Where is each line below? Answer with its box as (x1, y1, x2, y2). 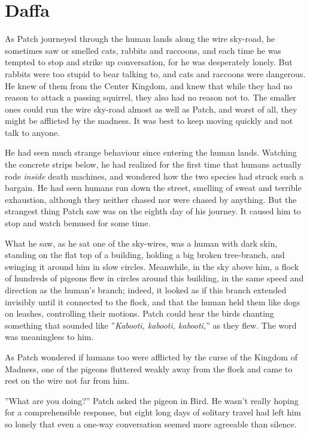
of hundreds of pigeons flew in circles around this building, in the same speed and (5, 272, 304, 284)
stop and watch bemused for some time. (5, 217, 151, 229)
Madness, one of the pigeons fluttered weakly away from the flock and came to (5, 362, 293, 375)
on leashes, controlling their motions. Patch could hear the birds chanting (5, 307, 274, 320)
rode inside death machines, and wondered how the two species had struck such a (5, 169, 304, 182)
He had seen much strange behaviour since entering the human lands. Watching (5, 146, 297, 159)
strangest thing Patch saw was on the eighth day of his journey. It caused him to (5, 205, 301, 217)
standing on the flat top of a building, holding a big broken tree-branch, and (5, 248, 285, 261)
